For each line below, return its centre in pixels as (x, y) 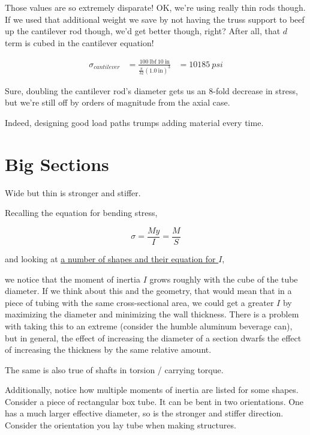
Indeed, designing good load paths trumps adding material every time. (134, 122)
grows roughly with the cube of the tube (224, 279)
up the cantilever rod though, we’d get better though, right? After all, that (143, 31)
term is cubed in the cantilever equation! (79, 42)
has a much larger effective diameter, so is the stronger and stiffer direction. (144, 413)
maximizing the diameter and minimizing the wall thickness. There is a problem (152, 314)
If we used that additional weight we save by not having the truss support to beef (155, 19)
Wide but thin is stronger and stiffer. (73, 192)
